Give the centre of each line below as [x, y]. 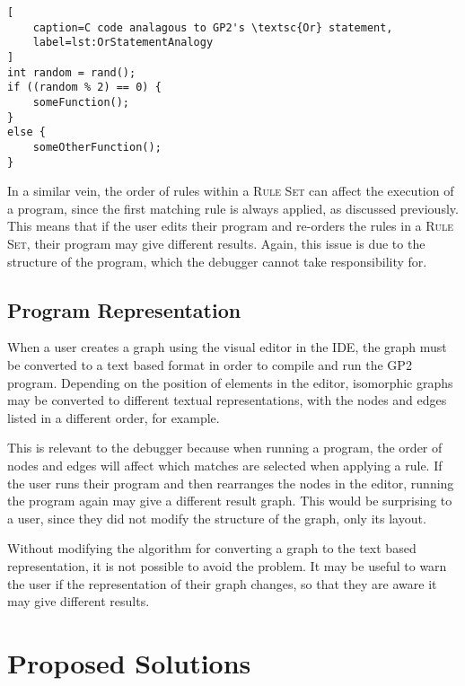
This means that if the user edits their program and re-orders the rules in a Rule [231, 226]
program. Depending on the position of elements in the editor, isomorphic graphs [230, 382]
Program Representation [124, 309]
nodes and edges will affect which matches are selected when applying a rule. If [225, 465]
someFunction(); [81, 102]
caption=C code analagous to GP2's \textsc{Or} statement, [213, 27]
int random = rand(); [72, 72]
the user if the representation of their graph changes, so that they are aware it [222, 583]
